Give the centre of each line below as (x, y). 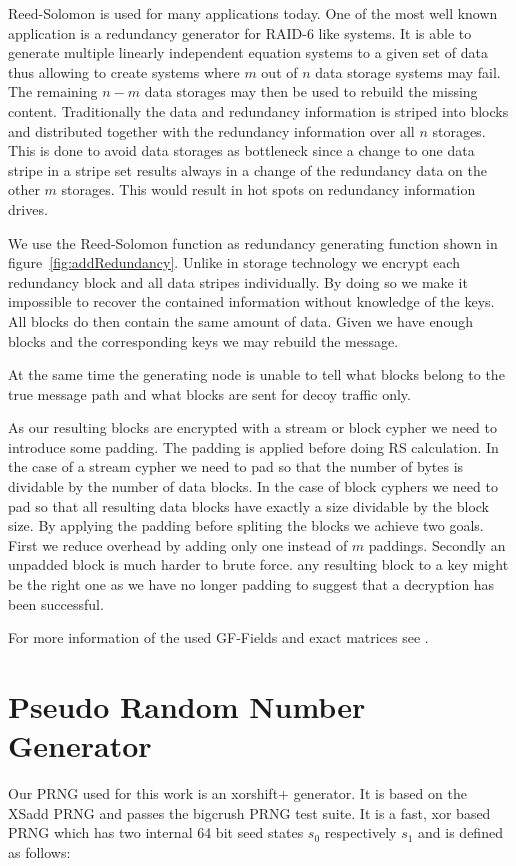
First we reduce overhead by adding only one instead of (178, 544)
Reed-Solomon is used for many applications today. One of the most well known (253, 13)
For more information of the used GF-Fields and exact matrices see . (218, 637)
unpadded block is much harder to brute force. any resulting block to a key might (258, 564)
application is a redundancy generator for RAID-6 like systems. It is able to (240, 32)
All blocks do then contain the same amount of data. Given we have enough (240, 320)
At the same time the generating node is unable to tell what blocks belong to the (256, 374)
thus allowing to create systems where (124, 71)
